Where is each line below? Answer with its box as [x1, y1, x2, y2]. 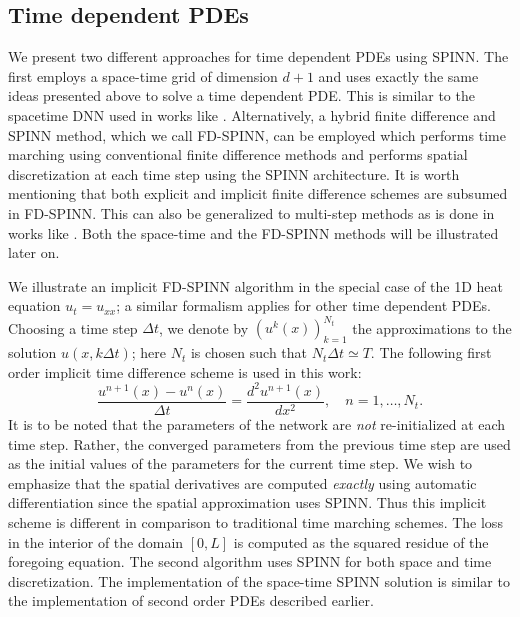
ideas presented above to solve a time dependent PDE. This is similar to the [8, 85, 475, 106]
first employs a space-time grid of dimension [8, 65, 278, 86]
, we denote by [159, 317, 249, 338]
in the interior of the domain [8, 531, 184, 552]
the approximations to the [352, 317, 512, 338]
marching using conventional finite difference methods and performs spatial [8, 144, 468, 165]
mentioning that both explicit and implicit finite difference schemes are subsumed [8, 183, 508, 204]
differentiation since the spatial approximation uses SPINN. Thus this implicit [8, 492, 487, 513]
